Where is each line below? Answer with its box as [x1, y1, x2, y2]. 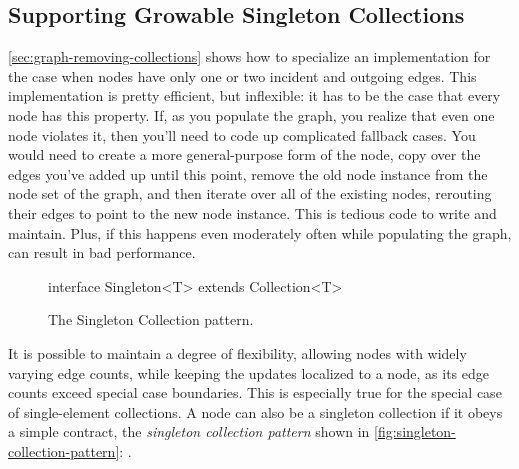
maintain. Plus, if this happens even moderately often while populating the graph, [8, 222, 512, 243]
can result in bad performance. [8, 242, 196, 263]
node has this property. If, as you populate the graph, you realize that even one [8, 104, 495, 125]
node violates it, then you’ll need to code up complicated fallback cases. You [8, 124, 476, 145]
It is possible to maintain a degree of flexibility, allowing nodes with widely [8, 342, 467, 363]
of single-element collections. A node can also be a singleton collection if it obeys [8, 401, 503, 422]
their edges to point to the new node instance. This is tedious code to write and [8, 202, 497, 223]
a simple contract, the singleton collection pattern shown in [8, 421, 370, 442]
